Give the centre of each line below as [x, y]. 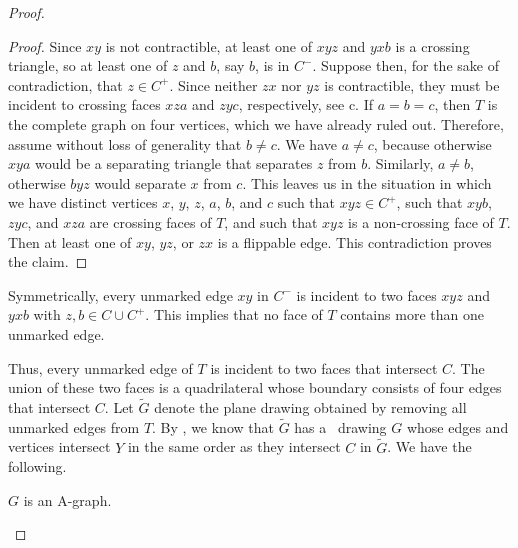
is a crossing [432, 45]
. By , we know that [213, 426]
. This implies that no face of [234, 314]
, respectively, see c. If [305, 104]
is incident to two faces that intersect [324, 367]
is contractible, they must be [412, 84]
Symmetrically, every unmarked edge [120, 294]
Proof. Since [45, 45]
